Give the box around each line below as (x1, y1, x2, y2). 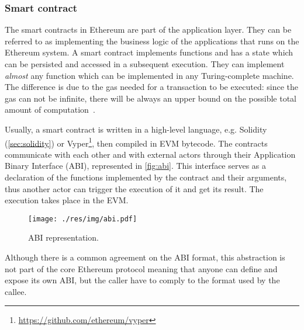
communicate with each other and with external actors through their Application (5, 148, 296, 160)
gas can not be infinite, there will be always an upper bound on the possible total (5, 92, 296, 104)
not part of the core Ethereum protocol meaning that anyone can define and (5, 262, 278, 275)
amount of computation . (5, 103, 95, 116)
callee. (5, 285, 27, 297)
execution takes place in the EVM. (5, 194, 129, 206)
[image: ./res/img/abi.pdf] (28, 214, 137, 223)
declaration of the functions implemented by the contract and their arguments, (5, 171, 287, 183)
